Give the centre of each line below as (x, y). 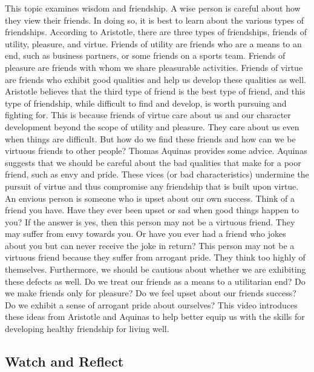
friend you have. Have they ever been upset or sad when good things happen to (152, 210)
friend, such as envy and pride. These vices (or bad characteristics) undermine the (157, 174)
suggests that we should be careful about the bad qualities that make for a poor (153, 162)
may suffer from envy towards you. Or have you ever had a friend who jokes (146, 234)
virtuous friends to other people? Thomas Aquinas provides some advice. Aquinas (156, 151)
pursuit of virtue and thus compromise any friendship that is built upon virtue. (152, 186)
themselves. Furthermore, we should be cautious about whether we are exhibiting (155, 269)
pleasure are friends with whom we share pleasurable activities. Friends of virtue (154, 67)
